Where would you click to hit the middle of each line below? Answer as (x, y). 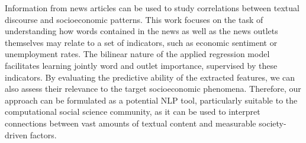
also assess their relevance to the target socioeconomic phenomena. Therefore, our (153, 89)
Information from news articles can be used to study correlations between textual (152, 8)
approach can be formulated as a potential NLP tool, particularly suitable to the (151, 100)
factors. (43, 134)
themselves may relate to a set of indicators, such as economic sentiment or (141, 42)
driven (16, 134)
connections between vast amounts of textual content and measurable (131, 123)
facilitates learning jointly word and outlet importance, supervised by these (141, 65)
